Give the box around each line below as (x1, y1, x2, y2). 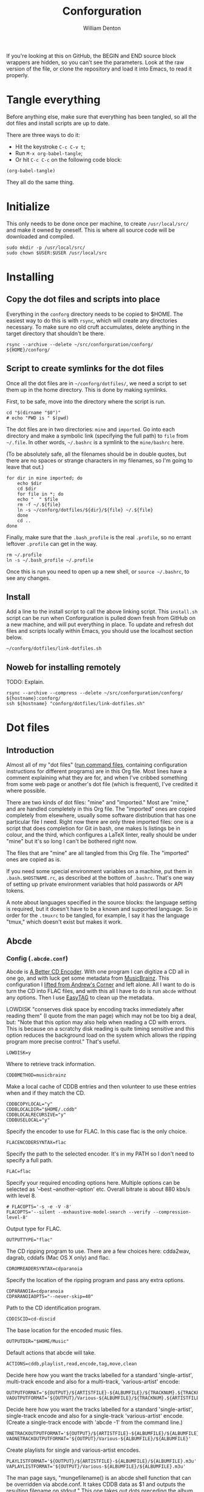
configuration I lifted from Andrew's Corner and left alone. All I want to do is (6, 981, 195, 988)
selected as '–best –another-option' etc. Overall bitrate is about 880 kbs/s (6, 1185, 191, 1193)
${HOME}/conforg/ (6, 347, 50, 353)
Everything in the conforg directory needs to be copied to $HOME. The (6, 310, 183, 318)
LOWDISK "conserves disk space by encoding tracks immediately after (6, 1005, 184, 1013)
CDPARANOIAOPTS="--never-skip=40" (6, 1293, 94, 1300)
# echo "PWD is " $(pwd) (6, 415, 69, 421)
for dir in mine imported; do (6, 475, 83, 481)
